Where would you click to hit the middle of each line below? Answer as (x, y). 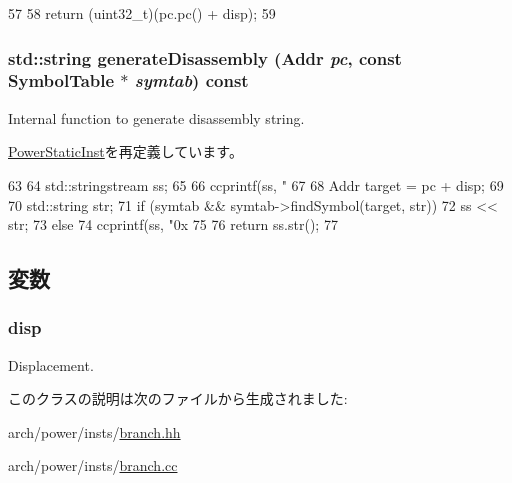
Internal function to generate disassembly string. (156, 117)
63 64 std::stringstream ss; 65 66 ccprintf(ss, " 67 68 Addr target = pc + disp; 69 (256, 184)
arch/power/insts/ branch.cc (93, 465)
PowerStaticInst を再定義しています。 (125, 151)
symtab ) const (191, 80)
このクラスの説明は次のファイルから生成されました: (178, 398)
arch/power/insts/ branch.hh (94, 431)
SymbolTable (61, 80)
